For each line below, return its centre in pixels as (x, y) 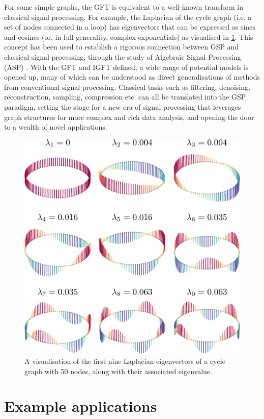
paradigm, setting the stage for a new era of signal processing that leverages (123, 106)
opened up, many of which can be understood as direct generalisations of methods (132, 77)
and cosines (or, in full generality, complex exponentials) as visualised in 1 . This (129, 36)
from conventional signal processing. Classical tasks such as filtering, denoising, (127, 87)
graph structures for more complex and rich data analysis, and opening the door (129, 117)
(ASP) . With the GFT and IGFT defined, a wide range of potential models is (126, 67)
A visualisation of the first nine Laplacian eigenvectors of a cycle (125, 361)
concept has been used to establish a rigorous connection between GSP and (122, 47)
